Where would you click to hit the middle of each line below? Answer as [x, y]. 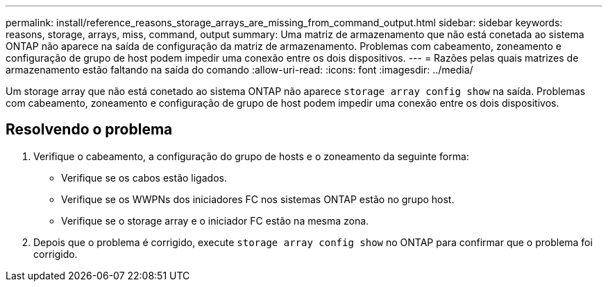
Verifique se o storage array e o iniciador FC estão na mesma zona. [215, 220]
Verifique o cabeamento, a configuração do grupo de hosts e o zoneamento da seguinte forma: [251, 156]
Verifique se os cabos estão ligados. [144, 177]
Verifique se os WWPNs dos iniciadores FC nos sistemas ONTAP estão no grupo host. [258, 199]
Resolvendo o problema [89, 130]
